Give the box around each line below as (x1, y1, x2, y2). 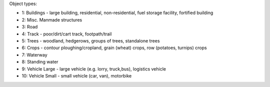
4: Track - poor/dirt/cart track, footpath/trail (21, 30, 112, 37)
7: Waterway (21, 51, 47, 57)
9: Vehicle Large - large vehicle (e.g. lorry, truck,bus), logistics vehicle (21, 65, 166, 72)
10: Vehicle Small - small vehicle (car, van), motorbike (21, 72, 132, 78)
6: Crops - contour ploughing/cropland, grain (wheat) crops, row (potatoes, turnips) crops (21, 45, 207, 51)
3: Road (21, 24, 38, 30)
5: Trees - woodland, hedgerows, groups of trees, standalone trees (21, 37, 160, 43)
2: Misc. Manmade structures (21, 16, 82, 22)
